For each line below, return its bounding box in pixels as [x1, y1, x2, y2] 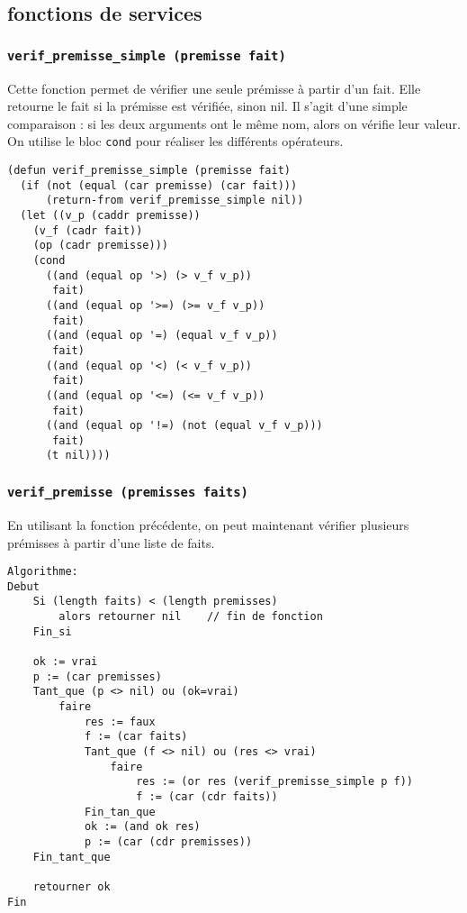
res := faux [84, 715, 156, 728]
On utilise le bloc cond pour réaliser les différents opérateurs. [7, 132, 344, 151]
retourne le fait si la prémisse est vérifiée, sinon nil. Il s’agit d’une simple [7, 96, 408, 115]
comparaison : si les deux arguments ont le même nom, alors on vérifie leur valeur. [7, 114, 461, 132]
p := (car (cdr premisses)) [84, 835, 253, 848]
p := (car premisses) [32, 670, 162, 683]
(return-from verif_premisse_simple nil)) [45, 194, 304, 207]
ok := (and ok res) [84, 820, 201, 834]
